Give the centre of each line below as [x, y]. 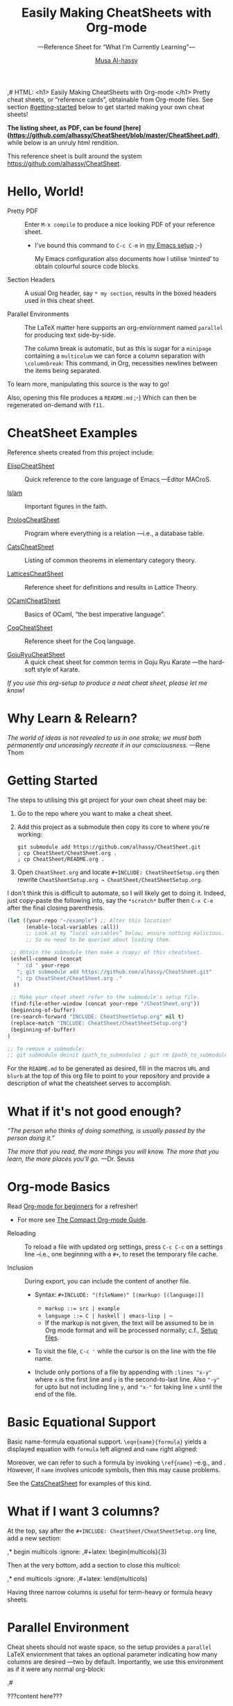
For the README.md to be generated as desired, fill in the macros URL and [109, 1068]
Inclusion [20, 1267]
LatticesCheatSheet [35, 574]
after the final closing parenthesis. [56, 908]
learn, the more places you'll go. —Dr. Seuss [71, 1159]
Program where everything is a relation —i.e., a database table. [114, 533]
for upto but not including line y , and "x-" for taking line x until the [128, 1387]
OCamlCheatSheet [34, 601]
